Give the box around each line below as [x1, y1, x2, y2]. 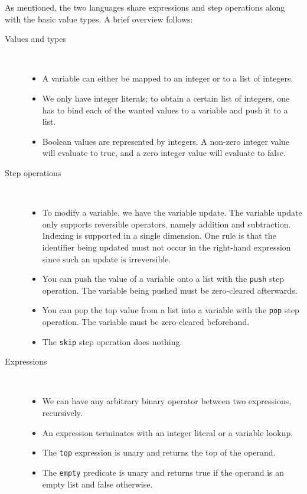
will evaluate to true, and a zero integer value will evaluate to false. [42, 147, 286, 159]
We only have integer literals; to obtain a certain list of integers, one [42, 92, 290, 104]
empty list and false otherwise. [42, 477, 153, 490]
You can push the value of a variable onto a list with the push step [42, 272, 285, 285]
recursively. [42, 407, 83, 419]
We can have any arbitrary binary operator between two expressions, [42, 395, 292, 407]
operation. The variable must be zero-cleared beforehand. [42, 316, 250, 327]
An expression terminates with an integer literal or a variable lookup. [42, 426, 293, 438]
